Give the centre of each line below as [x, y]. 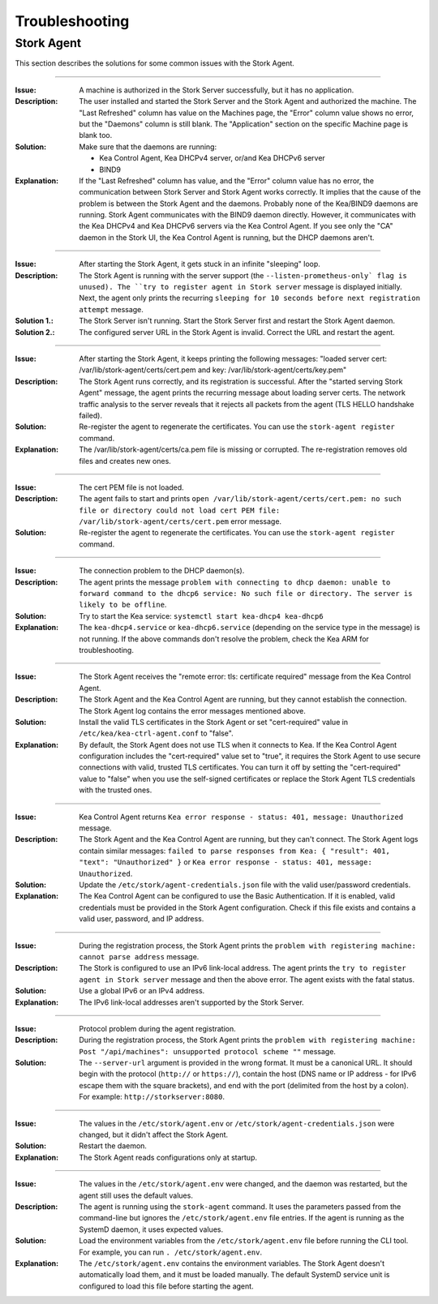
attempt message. [111, 309]
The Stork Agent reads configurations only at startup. [168, 1157]
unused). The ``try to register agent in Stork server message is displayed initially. [240, 287]
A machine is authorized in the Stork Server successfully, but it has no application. [217, 90]
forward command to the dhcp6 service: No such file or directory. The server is [246, 594]
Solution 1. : [34, 321]
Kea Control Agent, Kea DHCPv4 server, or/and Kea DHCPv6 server [213, 158]
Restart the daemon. [113, 1146]
